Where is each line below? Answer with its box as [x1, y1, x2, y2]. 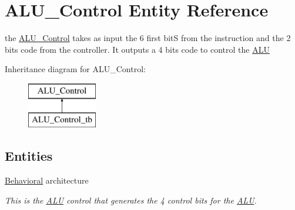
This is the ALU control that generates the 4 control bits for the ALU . [5, 194, 257, 206]
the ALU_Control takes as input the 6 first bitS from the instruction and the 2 [5, 32, 291, 44]
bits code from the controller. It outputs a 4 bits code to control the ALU [5, 43, 270, 55]
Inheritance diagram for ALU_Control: [5, 63, 146, 75]
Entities [5, 147, 53, 165]
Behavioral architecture [5, 174, 89, 187]
